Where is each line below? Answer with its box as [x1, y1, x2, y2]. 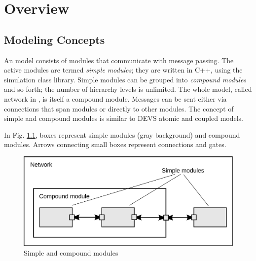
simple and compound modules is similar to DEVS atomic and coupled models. [4, 113, 243, 123]
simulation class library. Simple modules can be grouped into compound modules [4, 74, 247, 84]
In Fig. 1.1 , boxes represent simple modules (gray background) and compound [4, 129, 240, 140]
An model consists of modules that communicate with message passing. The [4, 55, 234, 65]
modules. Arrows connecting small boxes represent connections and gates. [4, 139, 226, 149]
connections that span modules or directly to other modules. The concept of [4, 103, 234, 113]
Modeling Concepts [4, 32, 105, 47]
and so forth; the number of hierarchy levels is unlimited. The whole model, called [4, 84, 252, 94]
